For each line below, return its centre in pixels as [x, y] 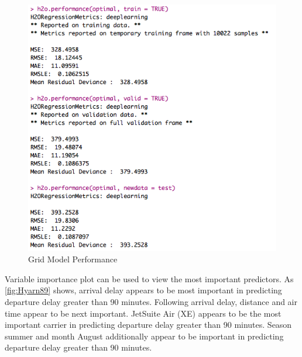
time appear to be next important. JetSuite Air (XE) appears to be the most [143, 313]
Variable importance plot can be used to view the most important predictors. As [149, 278]
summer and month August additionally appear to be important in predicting [144, 336]
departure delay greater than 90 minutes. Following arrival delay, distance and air [151, 301]
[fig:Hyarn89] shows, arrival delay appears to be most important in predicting [143, 290]
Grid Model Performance [73, 259]
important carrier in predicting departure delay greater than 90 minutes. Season [148, 325]
